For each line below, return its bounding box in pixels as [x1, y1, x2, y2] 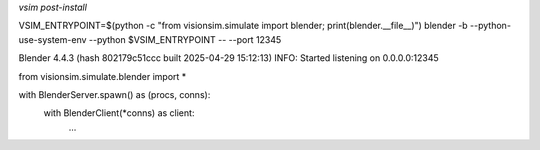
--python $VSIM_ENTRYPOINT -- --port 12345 [88, 33, 282, 45]
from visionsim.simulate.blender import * [18, 70, 187, 82]
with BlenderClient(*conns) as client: [43, 107, 195, 119]
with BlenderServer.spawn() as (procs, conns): [18, 88, 211, 100]
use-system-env [18, 33, 87, 45]
